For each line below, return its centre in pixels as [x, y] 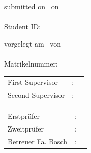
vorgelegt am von [33, 43]
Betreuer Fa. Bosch [37, 141]
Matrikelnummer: [31, 63]
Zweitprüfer [26, 128]
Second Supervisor [36, 95]
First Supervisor [33, 82]
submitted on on [32, 6]
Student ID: [23, 26]
